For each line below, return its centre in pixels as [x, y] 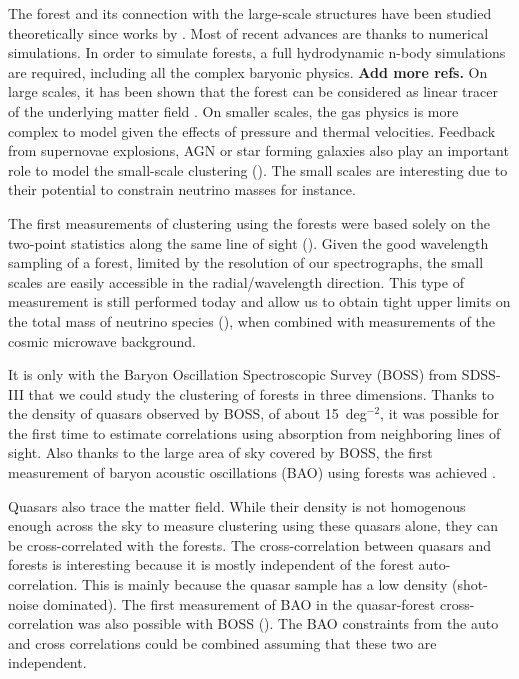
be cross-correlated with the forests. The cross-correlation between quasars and [250, 544]
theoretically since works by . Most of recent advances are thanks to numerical [248, 32]
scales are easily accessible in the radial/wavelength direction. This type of [236, 281]
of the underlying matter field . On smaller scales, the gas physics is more [233, 110]
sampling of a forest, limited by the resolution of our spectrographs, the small [246, 262]
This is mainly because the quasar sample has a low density [264, 584]
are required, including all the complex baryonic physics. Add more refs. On [248, 71]
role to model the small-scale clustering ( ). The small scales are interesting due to [258, 169]
